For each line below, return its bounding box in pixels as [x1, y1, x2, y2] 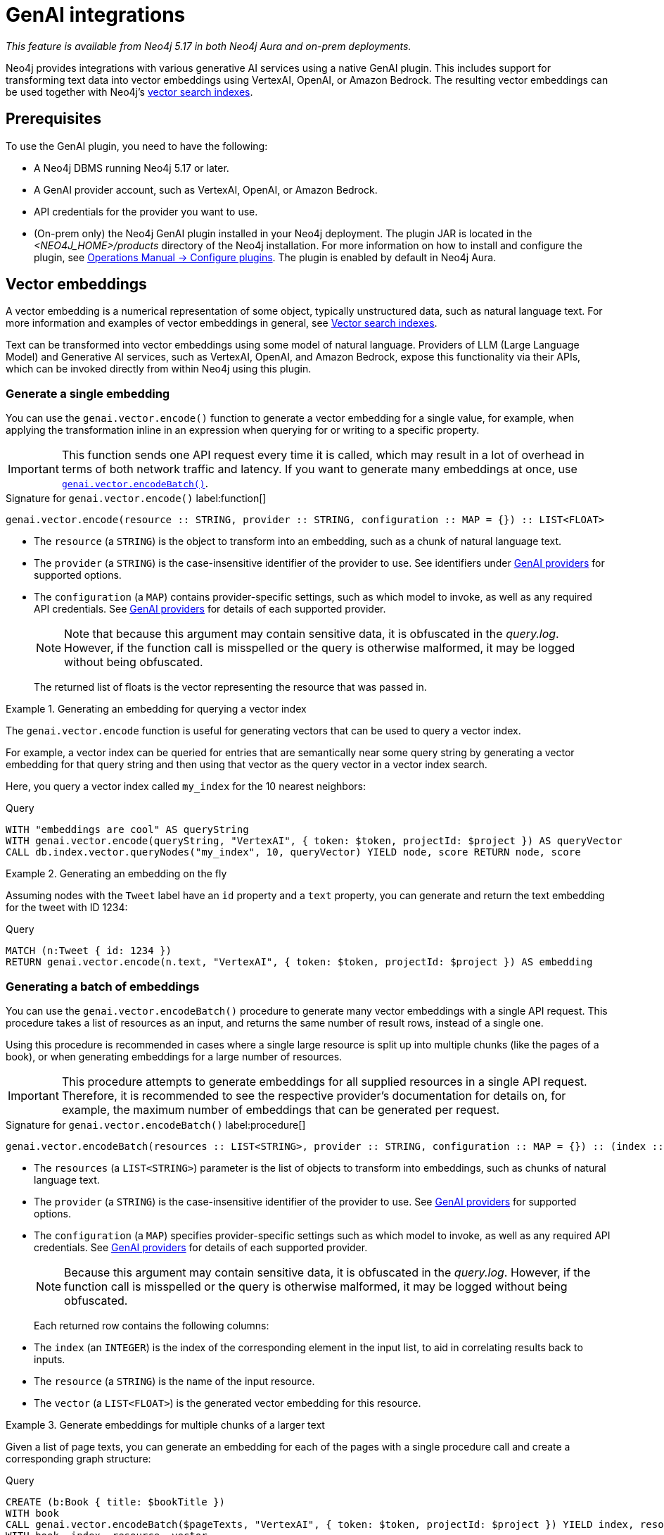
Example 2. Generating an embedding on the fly [6, 867, 227, 880]
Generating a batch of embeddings [6, 979, 200, 994]
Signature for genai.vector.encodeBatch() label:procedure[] [6, 1118, 306, 1131]
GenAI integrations [6, 3, 186, 27]
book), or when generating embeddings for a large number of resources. [6, 1050, 343, 1063]
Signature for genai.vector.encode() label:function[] [6, 492, 267, 505]
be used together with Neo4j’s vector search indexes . [6, 85, 253, 98]
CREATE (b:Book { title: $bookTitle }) [6, 1496, 225, 1508]
